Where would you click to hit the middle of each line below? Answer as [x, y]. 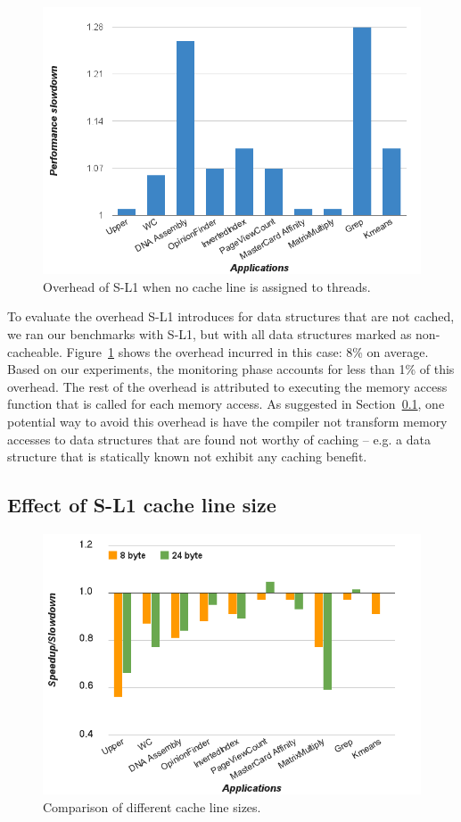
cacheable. [35, 351]
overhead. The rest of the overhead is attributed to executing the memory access [227, 386]
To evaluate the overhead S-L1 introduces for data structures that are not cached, [231, 316]
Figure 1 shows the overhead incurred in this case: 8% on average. [247, 351]
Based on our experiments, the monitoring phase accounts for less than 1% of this [231, 369]
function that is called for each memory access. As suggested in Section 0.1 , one [226, 404]
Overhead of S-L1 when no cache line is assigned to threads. [207, 286]
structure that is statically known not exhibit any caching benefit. [187, 457]
